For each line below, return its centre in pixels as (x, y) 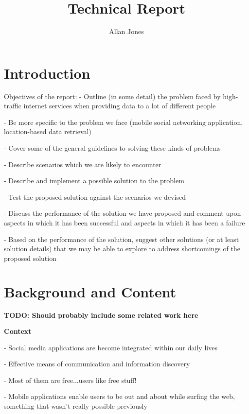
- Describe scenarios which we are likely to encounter (83, 164)
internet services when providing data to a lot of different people (120, 106)
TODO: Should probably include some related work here (101, 315)
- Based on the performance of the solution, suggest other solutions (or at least (122, 239)
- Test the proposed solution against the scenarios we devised (95, 197)
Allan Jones (126, 31)
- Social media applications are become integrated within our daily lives (111, 347)
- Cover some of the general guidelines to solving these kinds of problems (112, 148)
